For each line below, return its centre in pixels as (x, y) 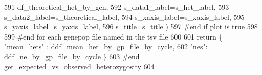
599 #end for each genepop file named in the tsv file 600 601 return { (113, 36)
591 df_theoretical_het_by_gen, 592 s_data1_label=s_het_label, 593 (117, 7)
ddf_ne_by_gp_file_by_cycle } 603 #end (72, 56)
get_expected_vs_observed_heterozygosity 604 (79, 66)
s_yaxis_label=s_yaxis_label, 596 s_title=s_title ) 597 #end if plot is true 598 (131, 27)
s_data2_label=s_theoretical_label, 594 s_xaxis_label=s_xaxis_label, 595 (124, 16)
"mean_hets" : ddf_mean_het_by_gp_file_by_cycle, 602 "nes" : (106, 46)
